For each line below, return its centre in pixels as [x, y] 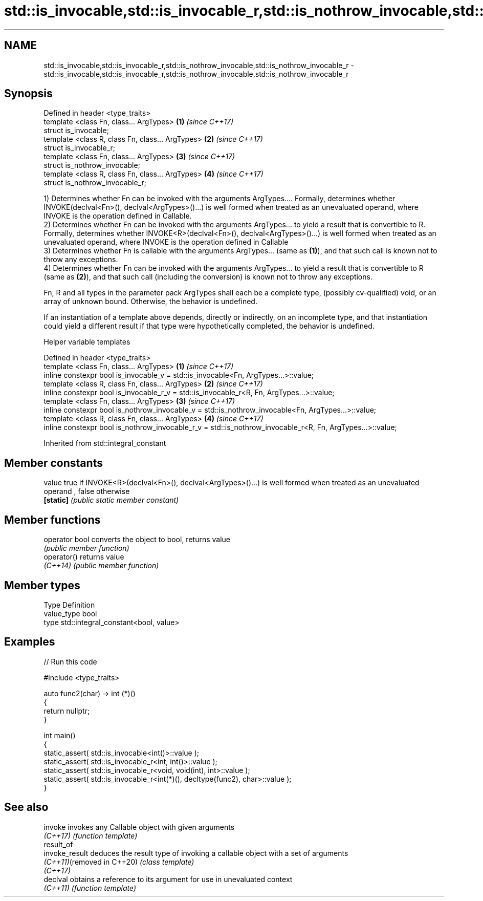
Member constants [53, 463]
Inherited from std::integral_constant [105, 443]
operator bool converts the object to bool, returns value [137, 540]
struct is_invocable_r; [79, 148]
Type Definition [69, 605]
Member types [42, 585]
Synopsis [28, 94]
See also [26, 807]
